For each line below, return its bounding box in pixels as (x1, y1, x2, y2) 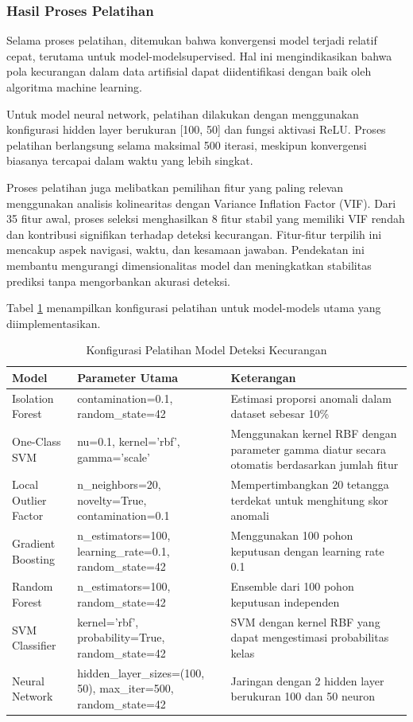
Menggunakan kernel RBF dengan (230, 425, 397, 442)
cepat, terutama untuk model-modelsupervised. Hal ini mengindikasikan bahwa (6, 47, 392, 64)
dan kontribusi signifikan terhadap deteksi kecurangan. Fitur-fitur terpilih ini (6, 225, 382, 242)
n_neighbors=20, (77, 476, 161, 493)
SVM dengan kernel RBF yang (230, 613, 380, 630)
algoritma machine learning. (6, 79, 142, 95)
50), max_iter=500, (77, 680, 174, 697)
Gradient (12, 535, 56, 552)
